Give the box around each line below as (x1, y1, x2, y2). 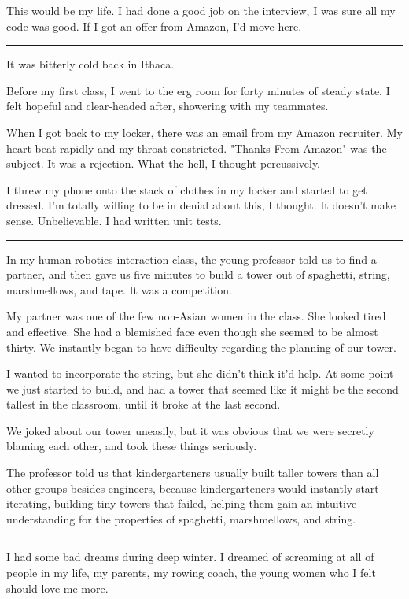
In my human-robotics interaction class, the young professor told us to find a (6, 250, 377, 267)
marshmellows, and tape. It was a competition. (6, 281, 232, 298)
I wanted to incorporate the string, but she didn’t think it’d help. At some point (6, 365, 394, 382)
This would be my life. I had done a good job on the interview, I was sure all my (6, 2, 396, 18)
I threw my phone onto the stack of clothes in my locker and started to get (6, 181, 367, 198)
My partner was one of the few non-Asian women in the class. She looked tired (6, 308, 386, 324)
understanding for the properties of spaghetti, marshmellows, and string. (6, 510, 356, 527)
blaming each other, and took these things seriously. (6, 438, 257, 454)
